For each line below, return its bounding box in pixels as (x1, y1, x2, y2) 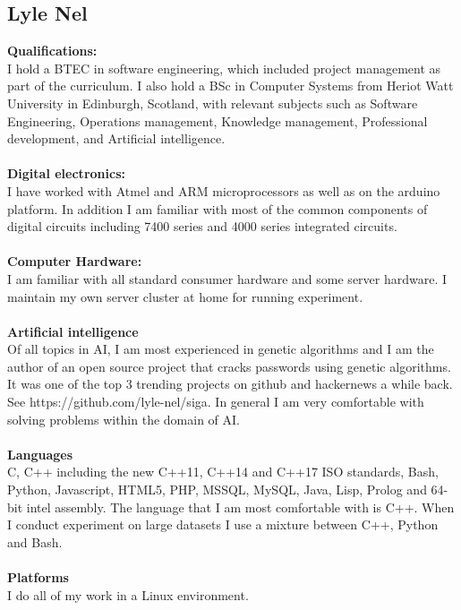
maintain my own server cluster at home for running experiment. (7, 287, 363, 305)
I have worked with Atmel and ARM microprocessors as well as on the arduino (7, 181, 440, 200)
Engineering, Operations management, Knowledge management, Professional (7, 111, 428, 130)
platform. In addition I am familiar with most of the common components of (7, 199, 428, 218)
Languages (7, 444, 73, 463)
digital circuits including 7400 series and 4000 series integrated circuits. (7, 217, 397, 236)
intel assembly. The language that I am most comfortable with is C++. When (26, 497, 455, 516)
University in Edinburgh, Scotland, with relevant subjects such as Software (7, 93, 418, 112)
